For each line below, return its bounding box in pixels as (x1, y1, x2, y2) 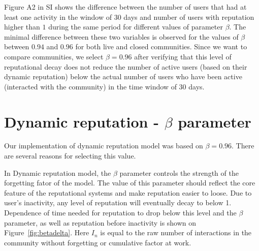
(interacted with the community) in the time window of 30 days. (4, 81, 205, 91)
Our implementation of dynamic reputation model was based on (4, 140, 203, 151)
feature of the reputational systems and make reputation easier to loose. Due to (4, 187, 252, 198)
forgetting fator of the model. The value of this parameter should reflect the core (4, 177, 255, 188)
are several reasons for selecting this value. (4, 150, 136, 161)
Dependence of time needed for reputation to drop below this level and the (4, 207, 237, 218)
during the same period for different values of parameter (48, 21, 223, 32)
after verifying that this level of (134, 51, 232, 61)
